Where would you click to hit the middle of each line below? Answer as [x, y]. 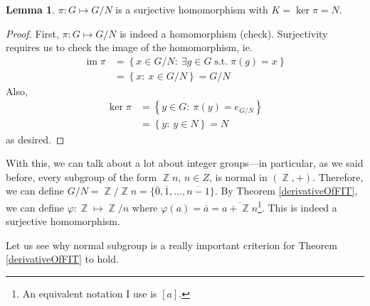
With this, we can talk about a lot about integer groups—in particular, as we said [185, 163]
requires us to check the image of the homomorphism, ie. [129, 47]
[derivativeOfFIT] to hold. [62, 259]
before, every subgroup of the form [81, 176]
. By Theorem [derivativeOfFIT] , [286, 191]
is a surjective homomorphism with [192, 9]
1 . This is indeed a [297, 206]
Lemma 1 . [31, 9]
